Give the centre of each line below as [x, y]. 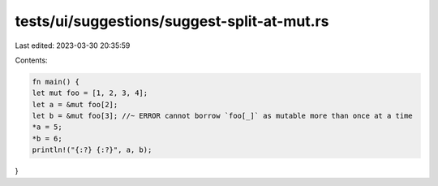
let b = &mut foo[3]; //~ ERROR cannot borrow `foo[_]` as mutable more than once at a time [222, 116]
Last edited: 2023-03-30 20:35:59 [73, 45]
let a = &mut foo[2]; [75, 104]
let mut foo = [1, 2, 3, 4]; [90, 93]
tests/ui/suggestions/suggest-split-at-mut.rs [172, 21]
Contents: [31, 60]
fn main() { [56, 82]
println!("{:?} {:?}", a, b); [92, 150]
